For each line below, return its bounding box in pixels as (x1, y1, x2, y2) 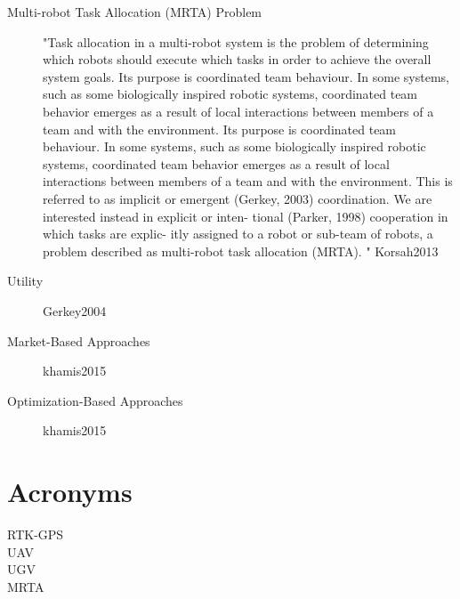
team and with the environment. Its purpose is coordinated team (43, 119, 397, 138)
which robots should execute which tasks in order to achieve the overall (43, 50, 432, 69)
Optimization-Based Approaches (7, 391, 183, 409)
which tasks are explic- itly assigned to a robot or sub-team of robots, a (43, 224, 433, 243)
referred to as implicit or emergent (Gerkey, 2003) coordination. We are (43, 189, 432, 207)
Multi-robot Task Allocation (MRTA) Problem (7, 3, 262, 20)
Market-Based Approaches (7, 331, 150, 350)
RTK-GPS (7, 525, 64, 543)
